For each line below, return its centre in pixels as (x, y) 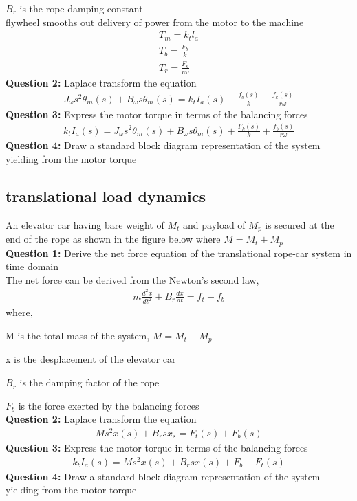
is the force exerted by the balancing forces (109, 405)
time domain (32, 266)
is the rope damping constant (81, 8)
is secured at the (300, 224)
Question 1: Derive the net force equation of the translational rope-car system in (179, 253)
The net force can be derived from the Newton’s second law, (132, 279)
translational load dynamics (106, 196)
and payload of (214, 224)
